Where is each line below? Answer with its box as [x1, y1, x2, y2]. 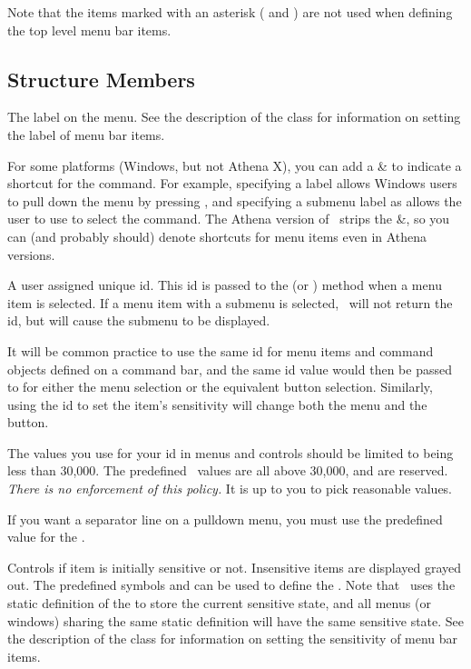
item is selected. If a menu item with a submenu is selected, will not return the [7, 293, 453, 312]
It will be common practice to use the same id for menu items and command [7, 341, 434, 360]
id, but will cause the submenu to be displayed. [7, 311, 270, 330]
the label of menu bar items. [7, 125, 165, 144]
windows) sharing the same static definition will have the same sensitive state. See [7, 611, 465, 630]
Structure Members [7, 65, 195, 93]
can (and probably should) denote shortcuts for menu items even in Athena [7, 226, 427, 245]
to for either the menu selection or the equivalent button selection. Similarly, [7, 377, 433, 396]
